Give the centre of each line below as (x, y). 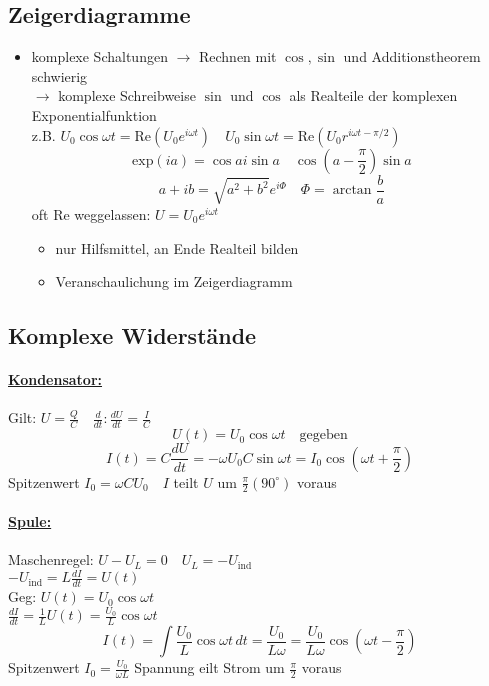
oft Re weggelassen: (91, 213)
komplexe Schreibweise (127, 95)
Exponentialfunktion (94, 114)
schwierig (59, 75)
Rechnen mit (237, 56)
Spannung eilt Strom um (209, 667)
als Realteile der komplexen (373, 95)
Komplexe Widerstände (132, 335)
